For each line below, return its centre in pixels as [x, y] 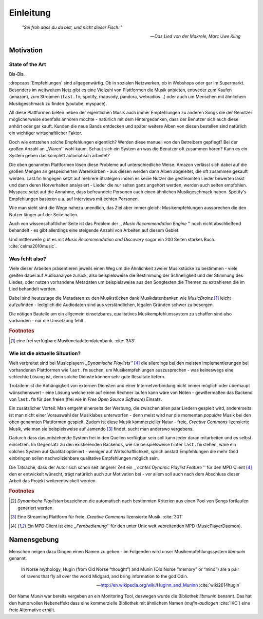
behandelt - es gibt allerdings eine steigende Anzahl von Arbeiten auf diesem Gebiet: [94, 230]
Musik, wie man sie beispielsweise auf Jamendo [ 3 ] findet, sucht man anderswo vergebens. [101, 429]
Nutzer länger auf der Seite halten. [44, 214]
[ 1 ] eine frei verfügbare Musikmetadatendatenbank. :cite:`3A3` [73, 341]
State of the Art [28, 64]
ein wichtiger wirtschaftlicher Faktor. [46, 133]
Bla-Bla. [17, 74]
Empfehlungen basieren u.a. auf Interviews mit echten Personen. [74, 199]
